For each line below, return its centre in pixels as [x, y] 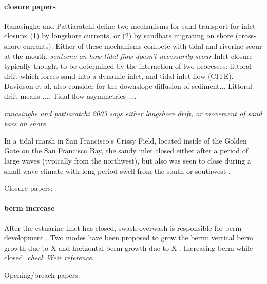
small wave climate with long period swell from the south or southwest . [117, 170]
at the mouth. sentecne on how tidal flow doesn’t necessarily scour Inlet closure [128, 56]
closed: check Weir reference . [49, 258]
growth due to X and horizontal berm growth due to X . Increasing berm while [129, 247]
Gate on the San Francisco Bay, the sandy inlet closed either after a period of [126, 150]
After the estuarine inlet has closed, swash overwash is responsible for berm [123, 227]
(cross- [246, 36]
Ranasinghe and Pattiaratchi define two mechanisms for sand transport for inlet [130, 25]
